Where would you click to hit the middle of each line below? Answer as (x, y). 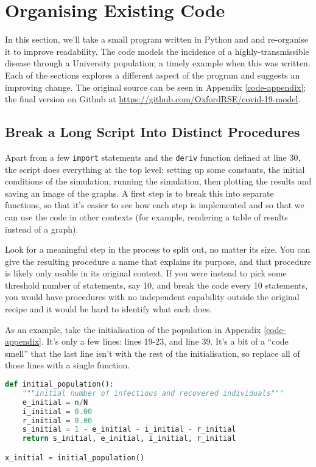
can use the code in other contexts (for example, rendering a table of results (146, 216)
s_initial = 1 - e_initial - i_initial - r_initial (129, 430)
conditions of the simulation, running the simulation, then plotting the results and (158, 181)
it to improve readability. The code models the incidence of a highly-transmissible (157, 51)
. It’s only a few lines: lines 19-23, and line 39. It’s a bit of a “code (165, 341)
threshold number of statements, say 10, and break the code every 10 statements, (156, 285)
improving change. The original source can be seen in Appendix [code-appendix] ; (156, 87)
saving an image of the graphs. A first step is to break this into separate (139, 193)
